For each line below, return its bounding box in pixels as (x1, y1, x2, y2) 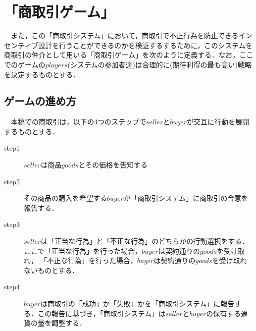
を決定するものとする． (4, 69, 80, 79)
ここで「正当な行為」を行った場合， (24, 245, 142, 256)
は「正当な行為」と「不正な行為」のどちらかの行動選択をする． (41, 236, 249, 246)
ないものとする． (24, 265, 79, 275)
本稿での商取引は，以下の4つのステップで (10, 116, 146, 127)
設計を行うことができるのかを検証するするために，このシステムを (38, 40, 253, 50)
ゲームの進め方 (4, 93, 77, 109)
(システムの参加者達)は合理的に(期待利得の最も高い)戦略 (67, 59, 252, 69)
